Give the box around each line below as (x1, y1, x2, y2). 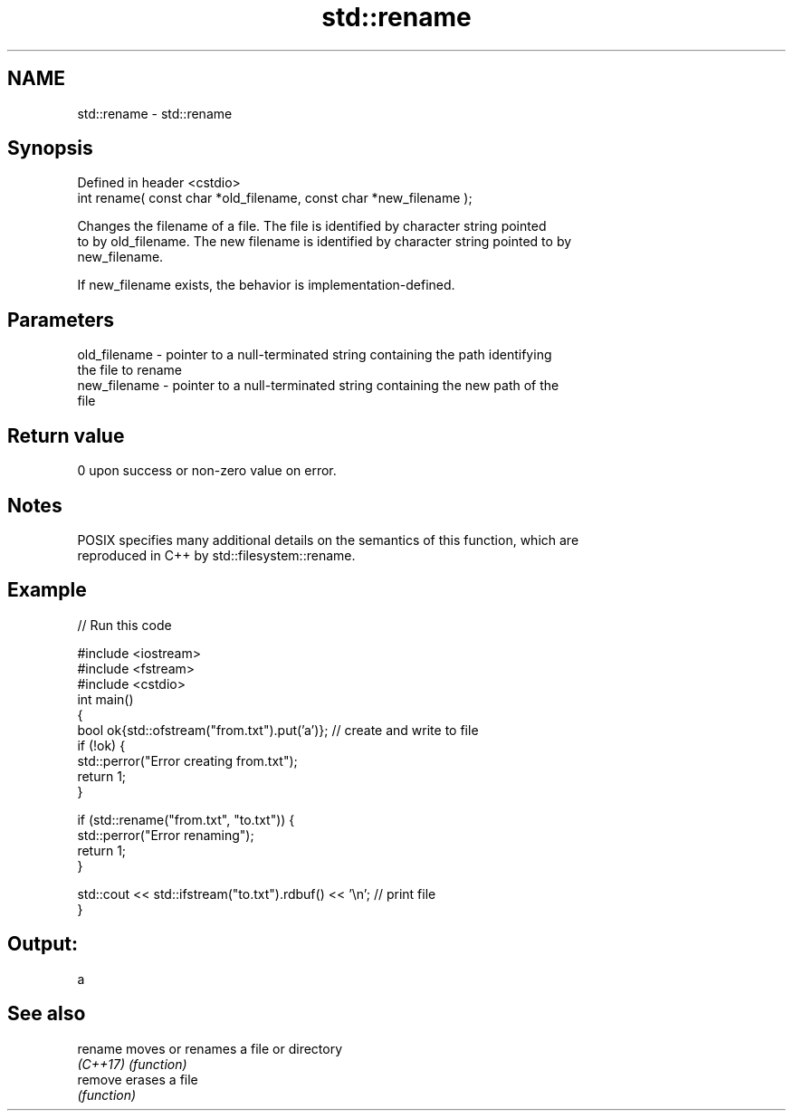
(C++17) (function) (77, 1056, 187, 1072)
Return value (7, 424, 125, 447)
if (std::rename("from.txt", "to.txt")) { (77, 811, 295, 827)
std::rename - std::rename (77, 105, 233, 121)
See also (7, 1002, 86, 1026)
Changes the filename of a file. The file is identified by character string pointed (77, 218, 547, 234)
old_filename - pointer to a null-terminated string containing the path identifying (77, 347, 552, 363)
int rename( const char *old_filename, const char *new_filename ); (77, 190, 473, 206)
